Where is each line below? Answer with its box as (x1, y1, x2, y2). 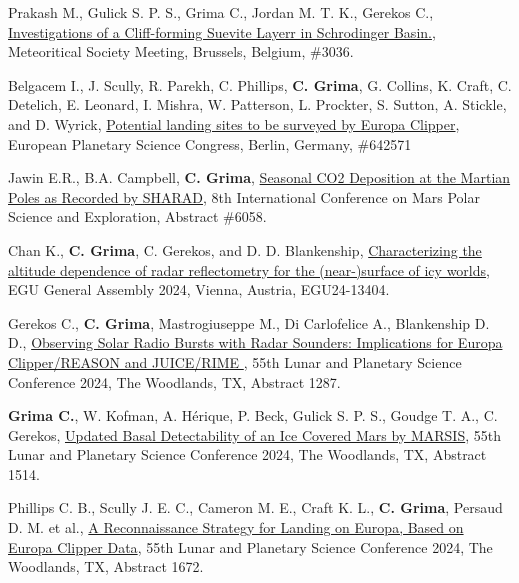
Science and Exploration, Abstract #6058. (8, 206, 267, 227)
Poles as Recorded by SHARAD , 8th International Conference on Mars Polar (8, 186, 480, 207)
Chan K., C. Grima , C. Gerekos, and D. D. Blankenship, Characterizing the (8, 239, 482, 260)
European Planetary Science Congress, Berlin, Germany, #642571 (8, 133, 412, 154)
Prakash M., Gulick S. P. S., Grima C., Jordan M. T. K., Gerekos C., (8, 2, 434, 22)
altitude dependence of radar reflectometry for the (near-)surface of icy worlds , (8, 259, 490, 280)
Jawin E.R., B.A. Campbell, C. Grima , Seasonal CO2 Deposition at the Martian (8, 167, 511, 188)
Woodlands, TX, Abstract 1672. (8, 556, 204, 577)
